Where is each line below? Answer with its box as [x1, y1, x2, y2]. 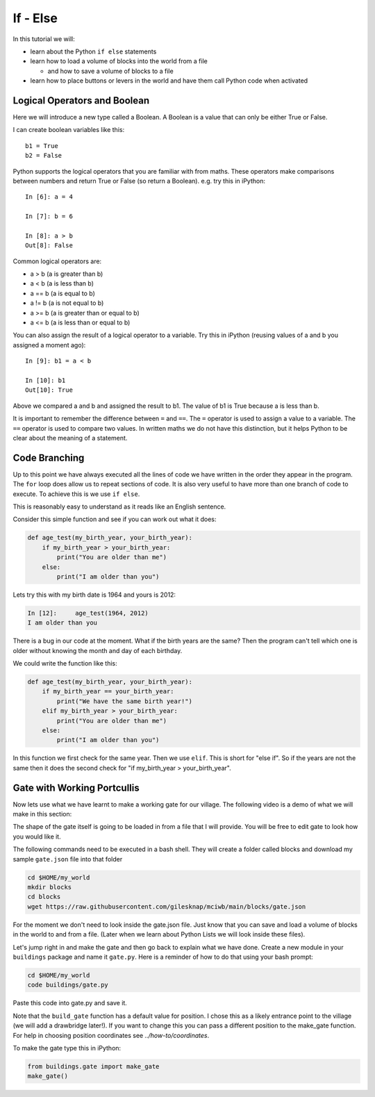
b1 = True [25, 142, 58, 149]
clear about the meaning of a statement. [12, 434, 128, 442]
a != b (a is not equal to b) [30, 299, 104, 307]
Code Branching [12, 452, 85, 463]
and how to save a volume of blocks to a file [47, 67, 174, 75]
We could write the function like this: [12, 659, 117, 668]
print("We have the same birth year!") [56, 697, 192, 705]
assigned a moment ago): [12, 340, 86, 349]
